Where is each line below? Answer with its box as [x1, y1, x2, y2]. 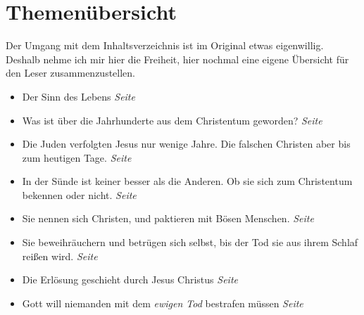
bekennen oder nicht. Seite [22, 187, 137, 202]
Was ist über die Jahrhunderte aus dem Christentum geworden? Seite [22, 112, 322, 127]
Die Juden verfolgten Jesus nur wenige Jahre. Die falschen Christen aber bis [22, 136, 351, 151]
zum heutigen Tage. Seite [22, 150, 132, 165]
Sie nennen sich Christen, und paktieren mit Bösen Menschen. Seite [22, 211, 314, 226]
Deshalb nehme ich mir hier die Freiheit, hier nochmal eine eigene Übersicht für [6, 51, 349, 66]
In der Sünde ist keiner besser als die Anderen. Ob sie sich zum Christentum [22, 174, 353, 188]
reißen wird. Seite [22, 248, 98, 263]
